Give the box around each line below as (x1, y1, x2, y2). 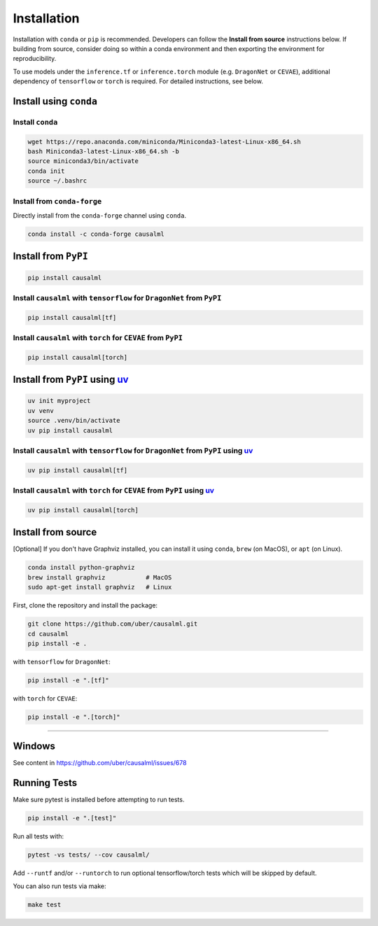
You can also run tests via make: (13, 882, 106, 890)
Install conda (13, 117, 58, 127)
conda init (27, 167, 65, 175)
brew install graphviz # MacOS (27, 573, 172, 581)
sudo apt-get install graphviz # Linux (27, 583, 172, 591)
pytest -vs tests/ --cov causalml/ (27, 851, 150, 859)
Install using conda (13, 95, 98, 107)
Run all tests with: (13, 832, 64, 841)
